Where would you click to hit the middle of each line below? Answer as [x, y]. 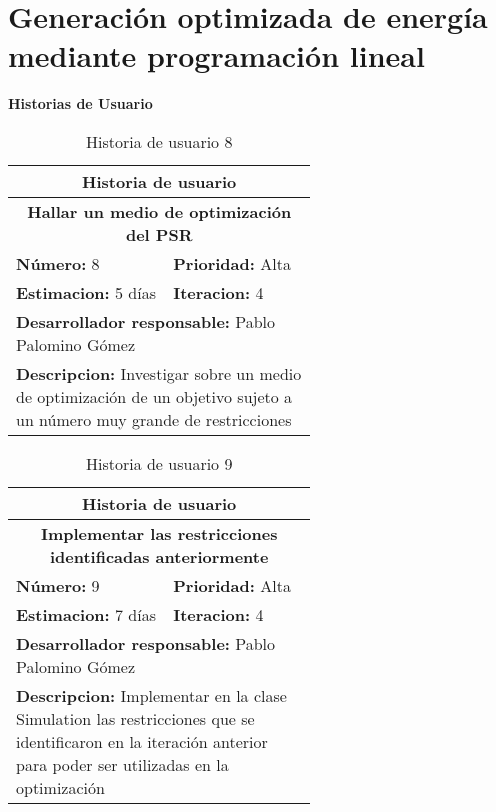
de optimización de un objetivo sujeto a [154, 396]
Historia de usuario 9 [159, 463]
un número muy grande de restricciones [154, 419]
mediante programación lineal [216, 55]
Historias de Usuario [80, 103]
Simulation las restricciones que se [135, 718]
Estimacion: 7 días [86, 614]
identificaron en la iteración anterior [142, 741]
